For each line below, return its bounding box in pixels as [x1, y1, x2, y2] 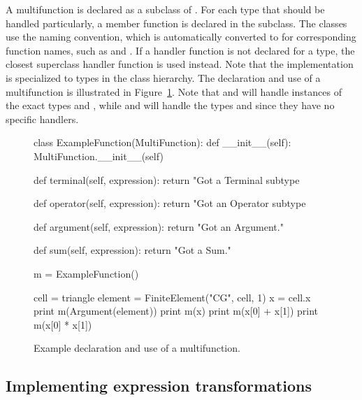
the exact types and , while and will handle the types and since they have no [6, 98, 335, 113]
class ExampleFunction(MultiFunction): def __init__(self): [34, 135, 291, 150]
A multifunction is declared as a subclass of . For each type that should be [6, 2, 325, 16]
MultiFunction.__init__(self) [34, 148, 164, 163]
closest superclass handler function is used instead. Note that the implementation [6, 57, 354, 71]
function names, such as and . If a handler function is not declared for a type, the [6, 43, 355, 57]
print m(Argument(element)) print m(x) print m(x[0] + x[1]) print [34, 303, 319, 318]
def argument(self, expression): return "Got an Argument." [34, 219, 284, 234]
